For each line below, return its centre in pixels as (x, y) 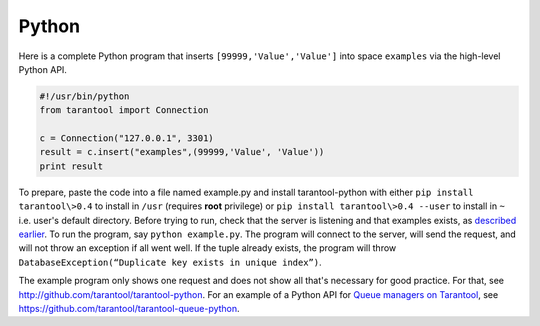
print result (71, 166)
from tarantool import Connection (124, 110)
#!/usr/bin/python (84, 96)
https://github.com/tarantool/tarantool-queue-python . (129, 308)
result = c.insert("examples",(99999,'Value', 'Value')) (182, 152)
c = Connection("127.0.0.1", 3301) (126, 138)
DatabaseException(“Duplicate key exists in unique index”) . (170, 262)
